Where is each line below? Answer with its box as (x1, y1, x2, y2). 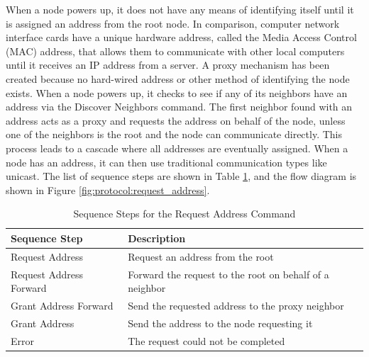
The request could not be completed (128, 333, 285, 348)
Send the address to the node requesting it (128, 315, 313, 330)
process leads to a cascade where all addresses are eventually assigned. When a (6, 140, 348, 155)
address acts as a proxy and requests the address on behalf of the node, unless (6, 113, 346, 127)
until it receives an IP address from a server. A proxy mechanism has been (6, 57, 330, 72)
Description (128, 230, 186, 245)
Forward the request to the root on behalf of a (128, 266, 329, 281)
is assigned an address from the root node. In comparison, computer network (6, 16, 340, 30)
